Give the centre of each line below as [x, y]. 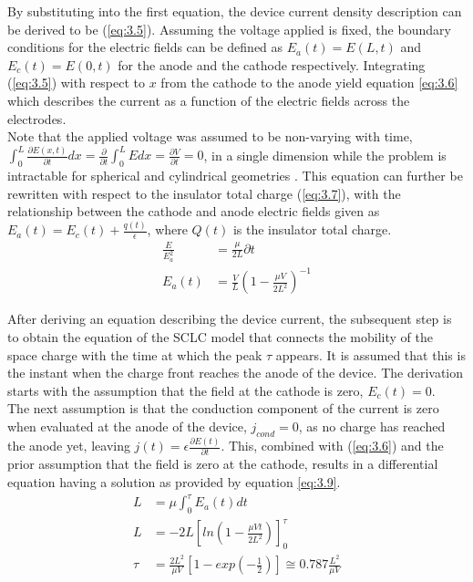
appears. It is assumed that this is [370, 354]
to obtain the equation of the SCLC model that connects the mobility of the [220, 336]
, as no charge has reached [372, 426]
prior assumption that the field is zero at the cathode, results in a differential [223, 464]
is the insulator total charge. [312, 229]
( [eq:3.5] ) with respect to [77, 83]
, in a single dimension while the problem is [325, 155]
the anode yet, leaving [69, 446]
